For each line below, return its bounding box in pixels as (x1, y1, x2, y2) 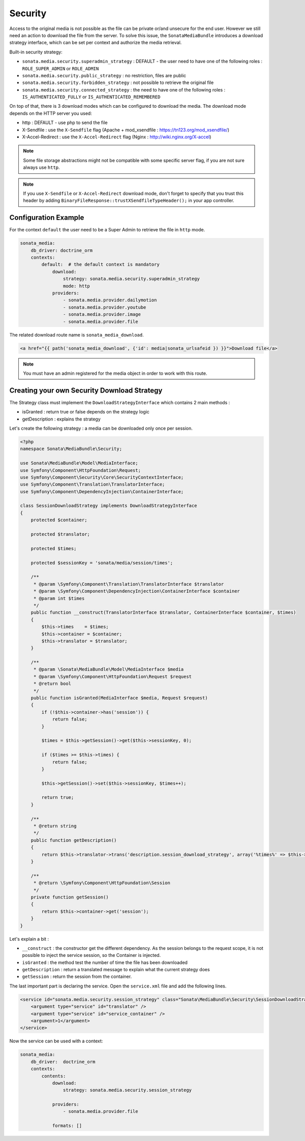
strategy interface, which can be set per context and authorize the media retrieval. (9, 40, 182, 46)
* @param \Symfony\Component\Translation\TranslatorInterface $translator (33, 581, 224, 587)
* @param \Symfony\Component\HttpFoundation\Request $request (33, 674, 192, 679)
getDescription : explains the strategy (22, 416, 101, 422)
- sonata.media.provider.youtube (63, 304, 146, 310)
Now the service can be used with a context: (9, 1038, 103, 1044)
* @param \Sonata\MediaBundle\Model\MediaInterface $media (33, 667, 184, 672)
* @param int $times (33, 595, 85, 601)
